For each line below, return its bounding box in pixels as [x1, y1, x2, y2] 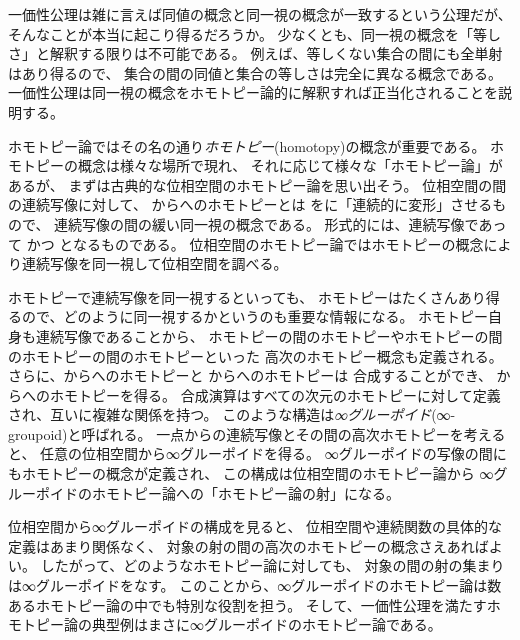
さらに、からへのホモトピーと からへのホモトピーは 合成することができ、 [8, 365, 492, 386]
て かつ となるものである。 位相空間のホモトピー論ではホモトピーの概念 [8, 233, 484, 254]
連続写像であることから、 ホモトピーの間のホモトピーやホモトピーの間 [35, 325, 503, 346]
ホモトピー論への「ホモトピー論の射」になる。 [91, 482, 400, 503]
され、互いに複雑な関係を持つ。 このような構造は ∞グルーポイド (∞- [8, 404, 456, 425]
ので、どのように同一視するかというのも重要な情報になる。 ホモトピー [21, 306, 489, 327]
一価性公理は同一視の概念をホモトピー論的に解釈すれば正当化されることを [8, 82, 498, 103]
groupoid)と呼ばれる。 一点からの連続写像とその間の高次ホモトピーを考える [8, 423, 506, 444]
